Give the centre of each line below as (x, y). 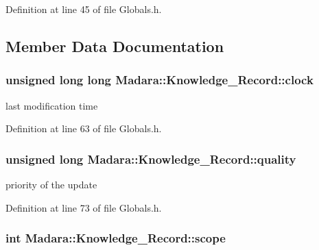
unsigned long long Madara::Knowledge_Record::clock (159, 80)
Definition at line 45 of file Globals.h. (84, 9)
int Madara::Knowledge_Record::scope (116, 238)
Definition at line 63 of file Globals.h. (84, 128)
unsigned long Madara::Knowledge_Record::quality (151, 159)
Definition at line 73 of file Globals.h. (84, 207)
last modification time (52, 105)
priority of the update (51, 184)
